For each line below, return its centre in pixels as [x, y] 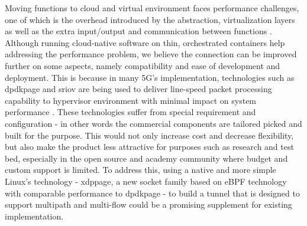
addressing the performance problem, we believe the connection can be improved [151, 54]
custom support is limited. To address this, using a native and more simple [140, 170]
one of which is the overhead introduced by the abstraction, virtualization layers [150, 19]
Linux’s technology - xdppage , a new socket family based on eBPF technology [146, 181]
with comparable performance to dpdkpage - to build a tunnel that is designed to [152, 193]
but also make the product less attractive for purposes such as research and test [149, 147]
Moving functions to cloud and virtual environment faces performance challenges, [152, 8]
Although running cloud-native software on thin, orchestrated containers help [145, 42]
